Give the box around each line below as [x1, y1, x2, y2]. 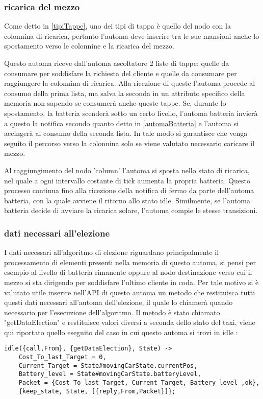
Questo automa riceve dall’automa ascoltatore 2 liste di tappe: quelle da [4, 58, 229, 68]
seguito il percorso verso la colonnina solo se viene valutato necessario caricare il [4, 137, 255, 148]
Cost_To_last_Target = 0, [18, 354, 107, 361]
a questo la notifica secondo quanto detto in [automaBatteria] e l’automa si [4, 118, 239, 128]
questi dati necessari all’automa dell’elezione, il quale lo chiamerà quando [4, 297, 233, 308]
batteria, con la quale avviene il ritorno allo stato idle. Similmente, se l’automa [4, 195, 250, 205]
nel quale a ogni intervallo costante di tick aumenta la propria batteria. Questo [4, 175, 250, 185]
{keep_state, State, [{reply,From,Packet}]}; [18, 387, 176, 395]
